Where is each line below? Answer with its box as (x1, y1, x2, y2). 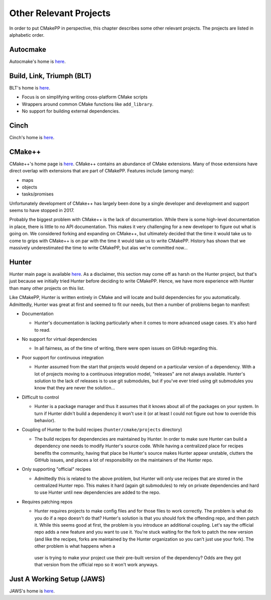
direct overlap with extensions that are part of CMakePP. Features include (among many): (9, 168, 194, 174)
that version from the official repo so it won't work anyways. (34, 562, 159, 567)
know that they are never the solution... (34, 385, 115, 391)
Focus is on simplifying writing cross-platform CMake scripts (22, 94, 148, 100)
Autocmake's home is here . (9, 58, 66, 64)
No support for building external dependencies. (22, 108, 120, 114)
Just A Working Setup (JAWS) (9, 574, 105, 583)
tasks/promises (22, 191, 54, 197)
